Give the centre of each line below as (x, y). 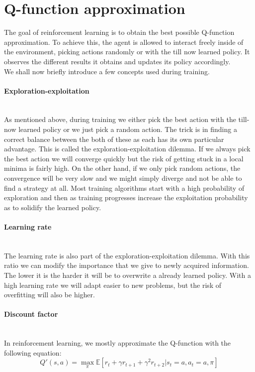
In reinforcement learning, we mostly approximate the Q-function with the (118, 343)
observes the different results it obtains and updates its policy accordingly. (117, 61)
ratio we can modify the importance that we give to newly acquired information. (127, 265)
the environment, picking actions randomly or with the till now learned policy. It (127, 52)
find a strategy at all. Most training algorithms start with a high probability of (124, 187)
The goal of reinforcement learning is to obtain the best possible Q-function (119, 32)
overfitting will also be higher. (49, 295)
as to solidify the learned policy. (53, 207)
